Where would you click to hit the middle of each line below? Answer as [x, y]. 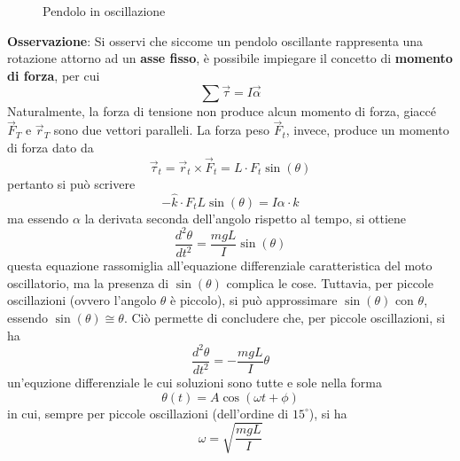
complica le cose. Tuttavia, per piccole [330, 282]
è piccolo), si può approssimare [254, 300]
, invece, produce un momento [367, 130]
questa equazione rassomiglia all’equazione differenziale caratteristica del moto [220, 266]
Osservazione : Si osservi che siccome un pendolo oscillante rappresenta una [215, 40]
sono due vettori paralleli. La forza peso [161, 130]
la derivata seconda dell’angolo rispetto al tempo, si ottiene [246, 218]
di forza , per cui [54, 75]
